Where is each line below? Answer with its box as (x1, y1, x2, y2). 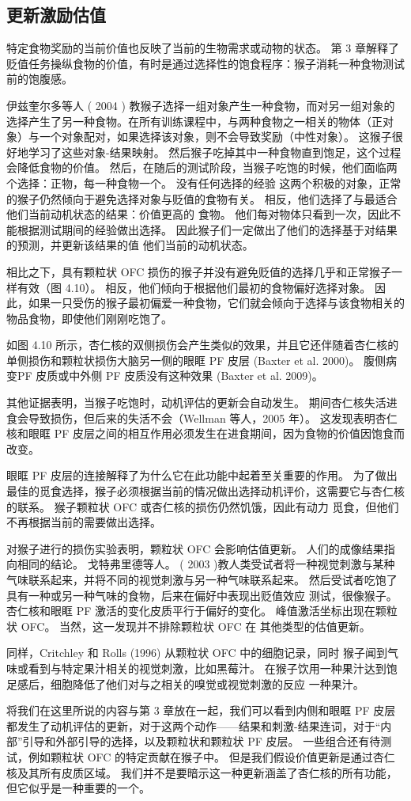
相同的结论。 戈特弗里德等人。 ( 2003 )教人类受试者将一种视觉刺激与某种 (17, 556, 395, 572)
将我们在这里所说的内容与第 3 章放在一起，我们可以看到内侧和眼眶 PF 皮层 (6, 702, 396, 719)
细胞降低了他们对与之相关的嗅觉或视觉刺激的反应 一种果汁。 (50, 675, 364, 692)
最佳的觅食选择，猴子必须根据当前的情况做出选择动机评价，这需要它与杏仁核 (6, 483, 405, 499)
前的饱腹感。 (6, 70, 73, 87)
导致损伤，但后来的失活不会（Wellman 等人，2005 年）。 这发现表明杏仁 (28, 409, 398, 426)
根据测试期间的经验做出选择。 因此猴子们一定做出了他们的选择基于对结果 (17, 221, 398, 237)
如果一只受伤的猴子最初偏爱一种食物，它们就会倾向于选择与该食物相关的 (28, 294, 405, 311)
